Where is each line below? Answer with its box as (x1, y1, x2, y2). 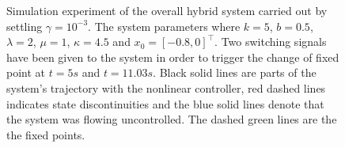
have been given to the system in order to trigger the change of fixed (6, 48, 339, 65)
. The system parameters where (88, 17, 241, 34)
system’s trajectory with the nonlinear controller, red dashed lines (6, 79, 326, 96)
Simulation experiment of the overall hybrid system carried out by (6, 2, 328, 18)
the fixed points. (6, 126, 85, 142)
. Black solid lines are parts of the (153, 64, 317, 81)
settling (6, 17, 43, 34)
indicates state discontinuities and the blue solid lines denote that (6, 95, 324, 112)
